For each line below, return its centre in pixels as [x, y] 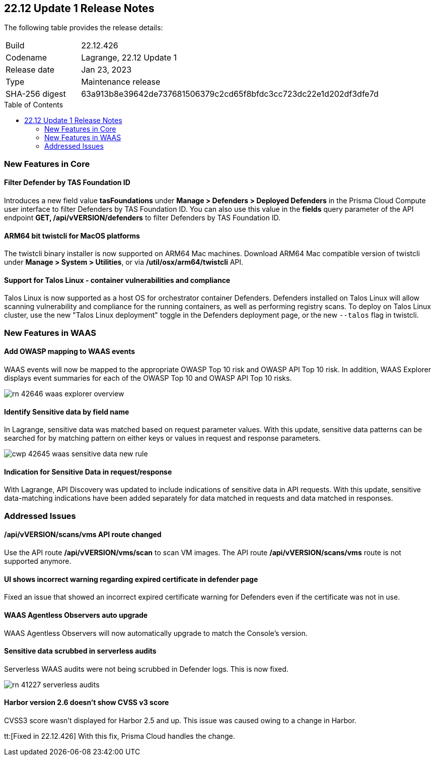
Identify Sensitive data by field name [67, 412]
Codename [26, 58]
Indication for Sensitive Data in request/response [88, 472]
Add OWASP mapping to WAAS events [70, 352]
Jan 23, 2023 [106, 70]
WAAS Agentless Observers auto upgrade [76, 615]
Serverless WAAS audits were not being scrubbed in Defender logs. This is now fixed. [146, 669]
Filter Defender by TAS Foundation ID [67, 183]
